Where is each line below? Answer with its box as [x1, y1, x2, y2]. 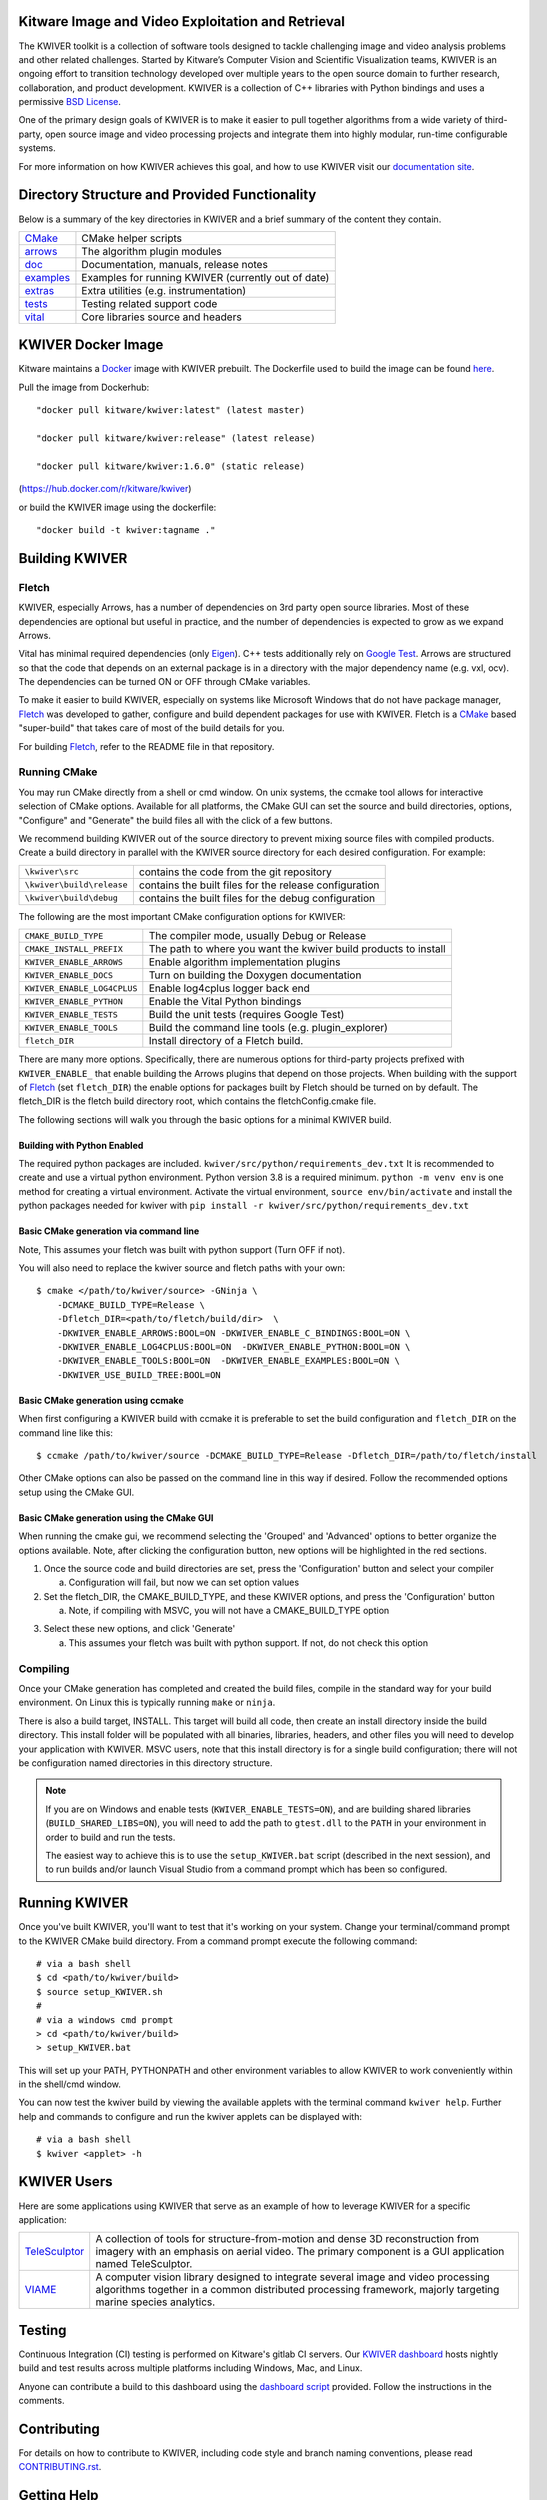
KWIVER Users [18, 2173, 113, 2190]
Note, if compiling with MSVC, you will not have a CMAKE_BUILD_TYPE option [68, 1605, 390, 1617]
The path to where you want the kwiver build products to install [148, 942, 446, 956]
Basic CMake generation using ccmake [18, 1394, 184, 1406]
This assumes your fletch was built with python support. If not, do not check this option [68, 1636, 429, 1649]
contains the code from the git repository [138, 865, 332, 879]
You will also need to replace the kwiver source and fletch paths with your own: [18, 1262, 346, 1274]
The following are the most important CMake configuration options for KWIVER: [18, 910, 346, 922]
